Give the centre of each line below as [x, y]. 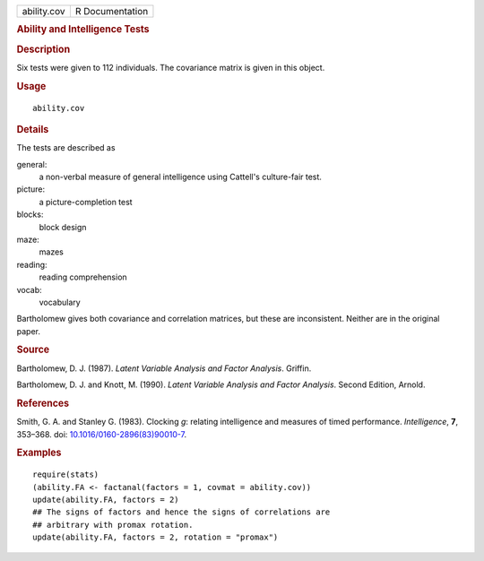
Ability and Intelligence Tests [83, 30]
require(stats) [66, 475]
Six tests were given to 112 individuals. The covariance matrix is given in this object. [171, 67]
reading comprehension [83, 277]
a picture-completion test [86, 202]
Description [43, 49]
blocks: [30, 214]
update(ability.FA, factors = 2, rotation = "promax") [156, 537]
